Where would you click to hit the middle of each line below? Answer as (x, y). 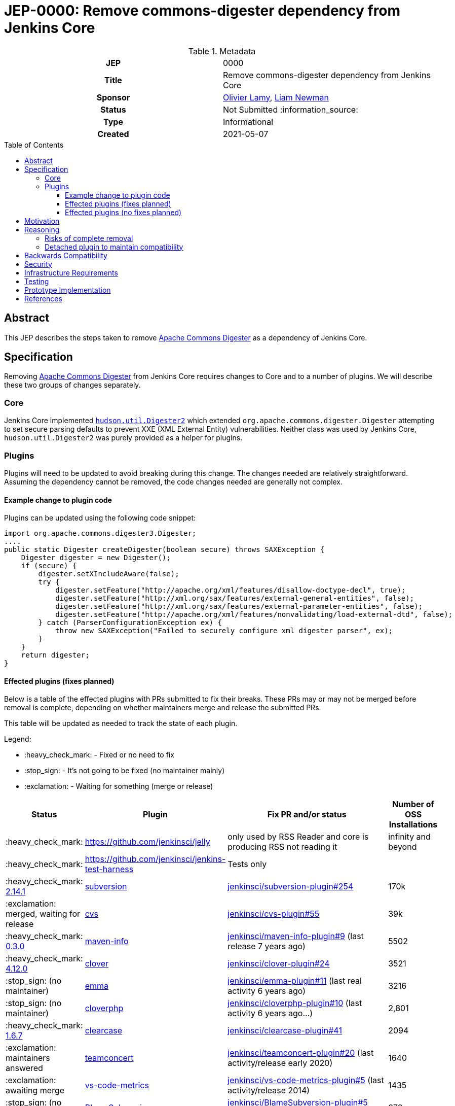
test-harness (109, 869)
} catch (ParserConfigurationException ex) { (130, 623)
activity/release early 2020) (280, 1063)
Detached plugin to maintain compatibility (114, 247)
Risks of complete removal (89, 238)
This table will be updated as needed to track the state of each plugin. (121, 723)
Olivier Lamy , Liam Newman (276, 97)
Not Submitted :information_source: (291, 109)
